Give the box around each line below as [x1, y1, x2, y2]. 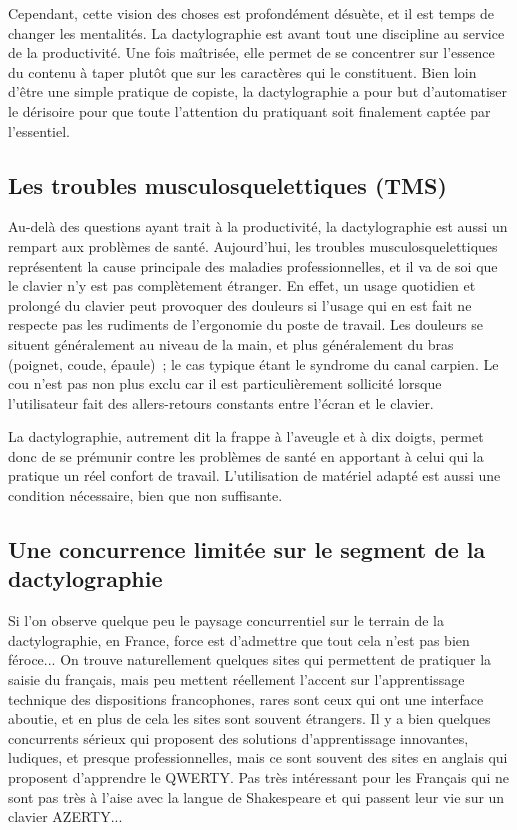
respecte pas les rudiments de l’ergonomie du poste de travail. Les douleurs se [8, 314, 484, 335]
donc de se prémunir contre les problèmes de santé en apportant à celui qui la [8, 445, 484, 466]
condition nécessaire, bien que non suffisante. [8, 485, 283, 506]
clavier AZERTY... [8, 806, 123, 827]
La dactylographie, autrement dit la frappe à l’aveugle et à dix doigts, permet [8, 426, 484, 447]
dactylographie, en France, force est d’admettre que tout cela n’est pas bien [8, 629, 470, 650]
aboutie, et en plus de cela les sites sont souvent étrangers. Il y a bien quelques [8, 708, 491, 729]
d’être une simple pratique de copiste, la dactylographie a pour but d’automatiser [8, 81, 508, 102]
